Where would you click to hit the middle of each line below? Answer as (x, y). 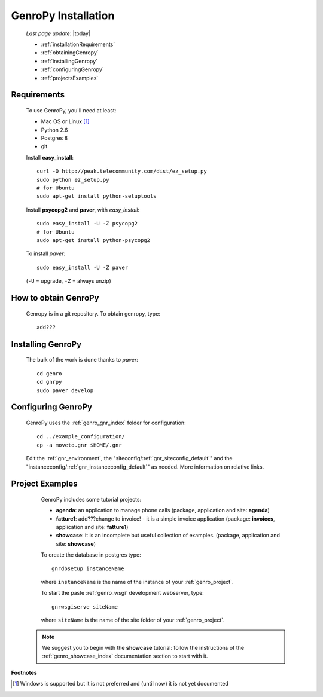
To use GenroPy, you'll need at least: (71, 110)
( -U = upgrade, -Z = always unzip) (69, 281)
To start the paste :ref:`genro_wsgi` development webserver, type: (123, 593)
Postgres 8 (54, 138)
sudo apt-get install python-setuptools (97, 196)
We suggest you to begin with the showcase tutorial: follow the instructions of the (143, 647)
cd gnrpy (49, 382)
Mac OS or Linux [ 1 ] (65, 121)
